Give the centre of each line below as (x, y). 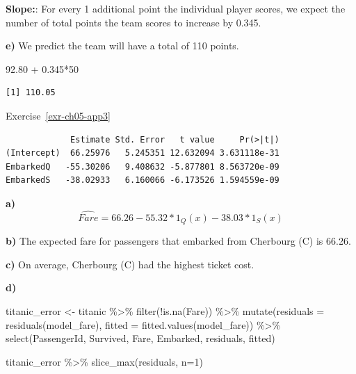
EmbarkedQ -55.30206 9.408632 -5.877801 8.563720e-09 (143, 166)
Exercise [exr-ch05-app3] (58, 115)
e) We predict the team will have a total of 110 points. (122, 46)
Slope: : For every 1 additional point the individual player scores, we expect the (176, 8)
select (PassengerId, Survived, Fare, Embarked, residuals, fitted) (140, 338)
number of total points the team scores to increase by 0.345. (133, 22)
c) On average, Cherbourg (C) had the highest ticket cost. (130, 264)
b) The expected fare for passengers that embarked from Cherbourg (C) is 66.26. (178, 241)
